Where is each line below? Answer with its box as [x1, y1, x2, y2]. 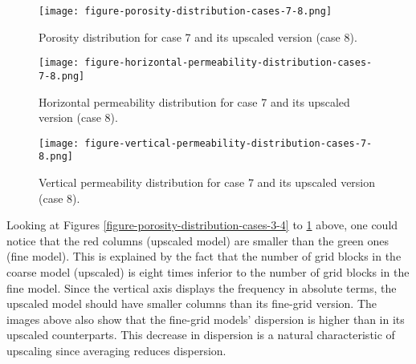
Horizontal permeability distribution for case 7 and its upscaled [39, 93, 350, 110]
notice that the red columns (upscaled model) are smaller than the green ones [6, 232, 389, 249]
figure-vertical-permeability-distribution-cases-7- [84, 137, 373, 149]
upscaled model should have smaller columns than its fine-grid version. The [6, 295, 377, 312]
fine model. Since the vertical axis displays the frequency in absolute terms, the [6, 279, 397, 296]
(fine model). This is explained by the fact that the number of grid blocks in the [6, 248, 402, 265]
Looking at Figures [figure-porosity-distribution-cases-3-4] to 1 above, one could [6, 216, 398, 233]
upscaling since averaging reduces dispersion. [6, 342, 226, 358]
